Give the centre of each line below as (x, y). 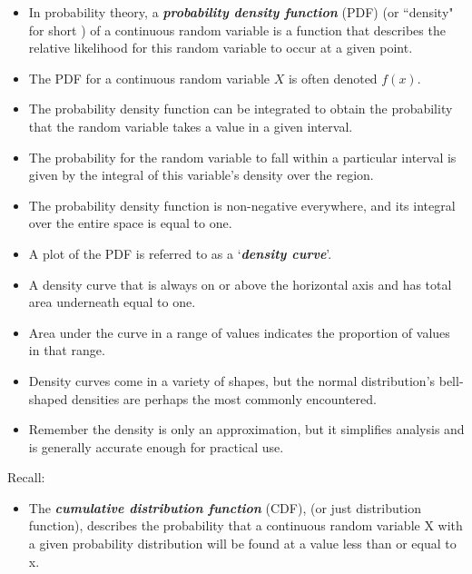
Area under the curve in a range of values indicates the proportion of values (239, 332)
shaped (48, 398)
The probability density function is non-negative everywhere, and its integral (242, 205)
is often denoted (333, 78)
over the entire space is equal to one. (130, 223)
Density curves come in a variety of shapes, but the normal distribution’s (232, 380)
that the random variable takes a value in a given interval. (191, 126)
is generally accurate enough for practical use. (156, 446)
